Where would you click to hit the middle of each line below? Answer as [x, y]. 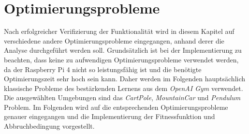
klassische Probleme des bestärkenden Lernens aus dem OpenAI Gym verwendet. [124, 88]
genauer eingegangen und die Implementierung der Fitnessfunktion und [110, 116]
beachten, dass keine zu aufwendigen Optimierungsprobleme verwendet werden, [121, 59]
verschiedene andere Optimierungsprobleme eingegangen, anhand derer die [114, 40]
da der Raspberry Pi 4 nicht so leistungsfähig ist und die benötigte [103, 69]
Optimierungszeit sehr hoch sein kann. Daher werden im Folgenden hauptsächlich [125, 79]
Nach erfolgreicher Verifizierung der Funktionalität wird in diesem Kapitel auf [119, 31]
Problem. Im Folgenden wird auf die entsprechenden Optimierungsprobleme [116, 107]
